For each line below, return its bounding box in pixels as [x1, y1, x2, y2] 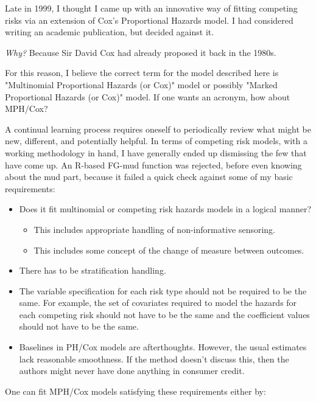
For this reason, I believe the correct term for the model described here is [5, 66, 279, 79]
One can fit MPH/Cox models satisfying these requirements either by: [5, 384, 266, 397]
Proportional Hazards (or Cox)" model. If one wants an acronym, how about [5, 90, 290, 103]
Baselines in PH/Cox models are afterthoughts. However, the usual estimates [19, 341, 307, 353]
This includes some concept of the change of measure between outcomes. [33, 243, 304, 256]
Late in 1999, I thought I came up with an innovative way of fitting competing [5, 2, 298, 14]
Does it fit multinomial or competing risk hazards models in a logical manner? [19, 203, 312, 215]
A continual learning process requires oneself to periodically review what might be [5, 122, 311, 135]
